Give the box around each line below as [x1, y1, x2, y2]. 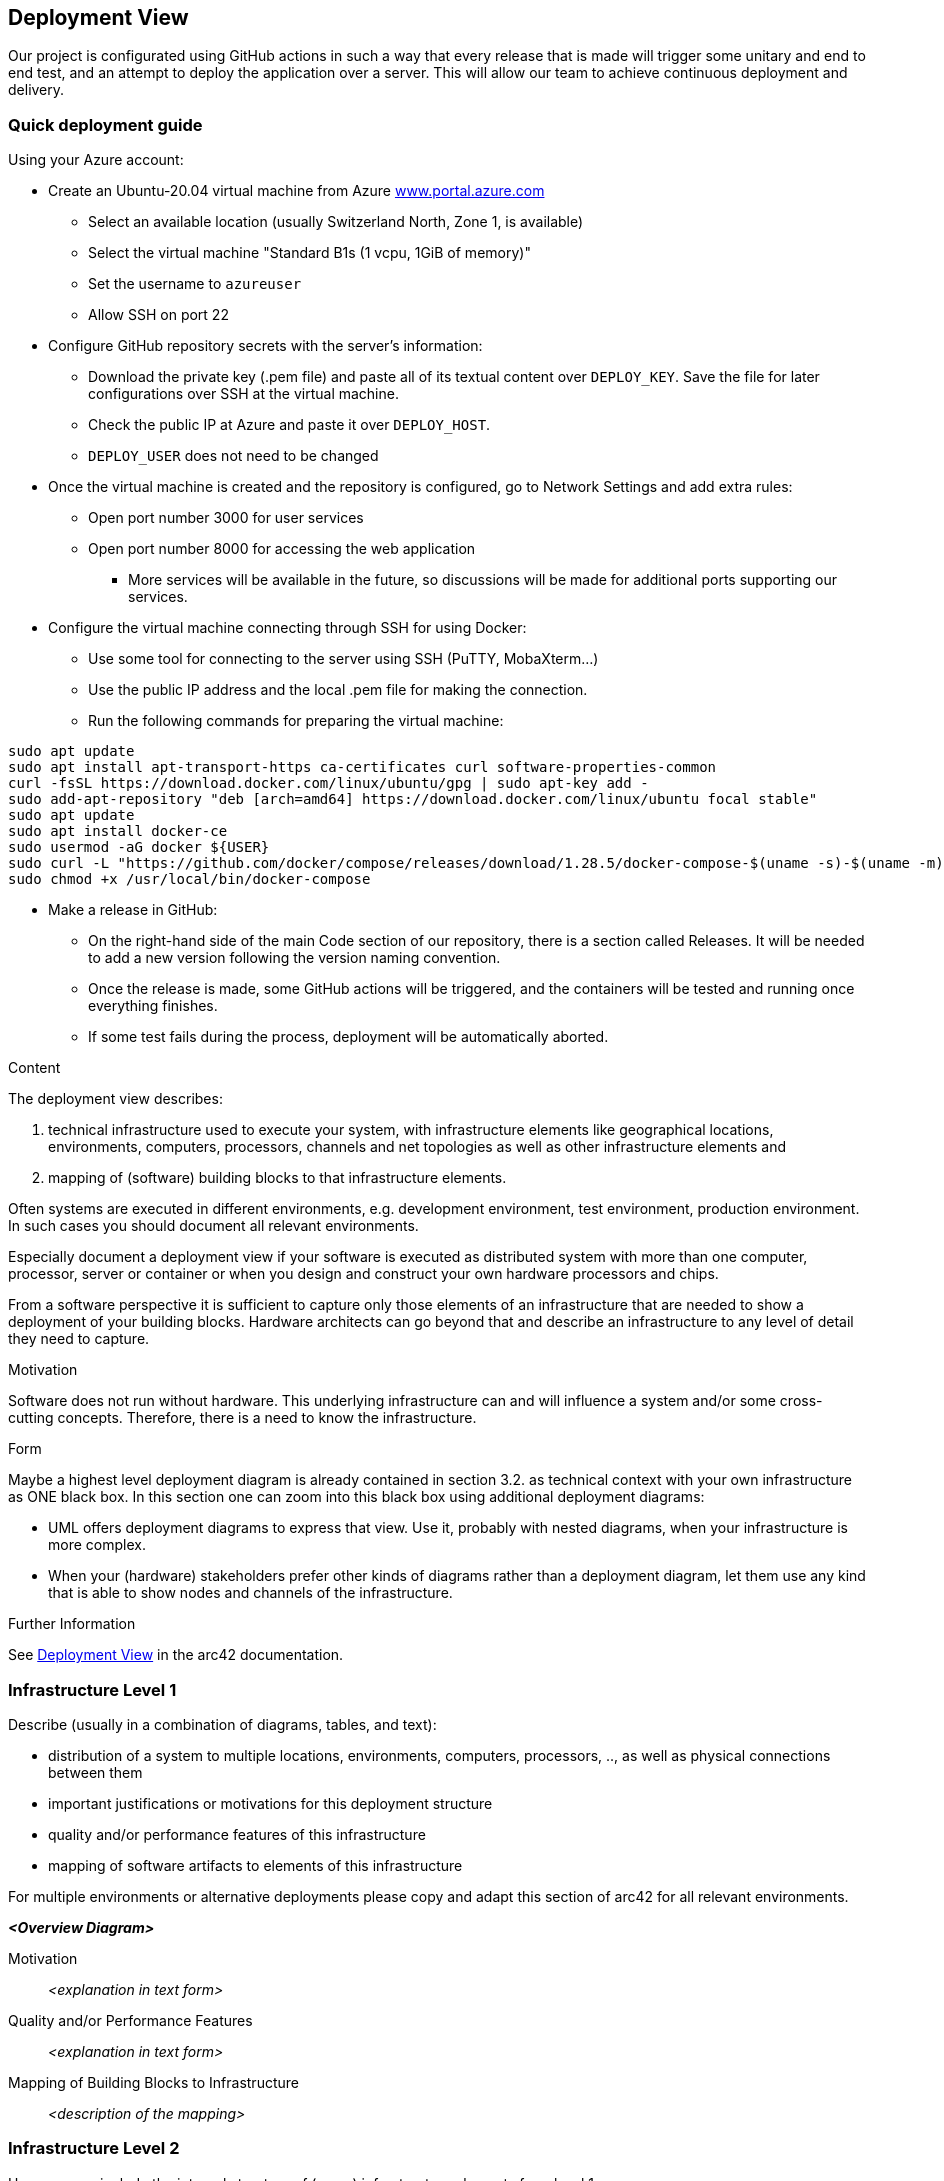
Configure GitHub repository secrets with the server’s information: [48, 337, 483, 355]
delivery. [8, 81, 65, 99]
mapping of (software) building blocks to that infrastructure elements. [48, 1169, 507, 1187]
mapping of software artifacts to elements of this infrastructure [48, 1856, 463, 1874]
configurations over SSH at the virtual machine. [88, 385, 399, 403]
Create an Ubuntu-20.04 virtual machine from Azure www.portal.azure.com [48, 182, 545, 200]
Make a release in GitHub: [48, 901, 218, 919]
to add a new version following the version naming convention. [88, 949, 501, 967]
